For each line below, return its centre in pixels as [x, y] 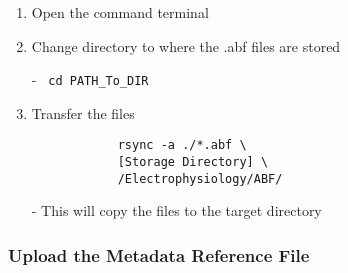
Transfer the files [83, 112]
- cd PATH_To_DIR [90, 79]
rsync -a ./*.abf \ [182, 145]
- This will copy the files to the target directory [176, 210]
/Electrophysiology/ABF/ [200, 178]
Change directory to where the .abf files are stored [186, 45]
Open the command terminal [120, 12]
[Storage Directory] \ [193, 162]
